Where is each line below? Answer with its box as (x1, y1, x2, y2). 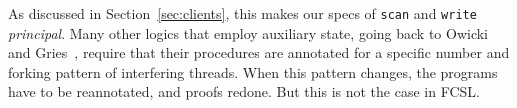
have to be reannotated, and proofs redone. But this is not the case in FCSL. (8, 81, 480, 102)
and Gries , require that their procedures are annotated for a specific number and (8, 42, 510, 63)
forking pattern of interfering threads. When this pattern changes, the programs (8, 61, 498, 82)
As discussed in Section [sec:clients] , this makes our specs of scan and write (8, 3, 477, 23)
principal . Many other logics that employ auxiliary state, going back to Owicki (8, 22, 489, 43)
